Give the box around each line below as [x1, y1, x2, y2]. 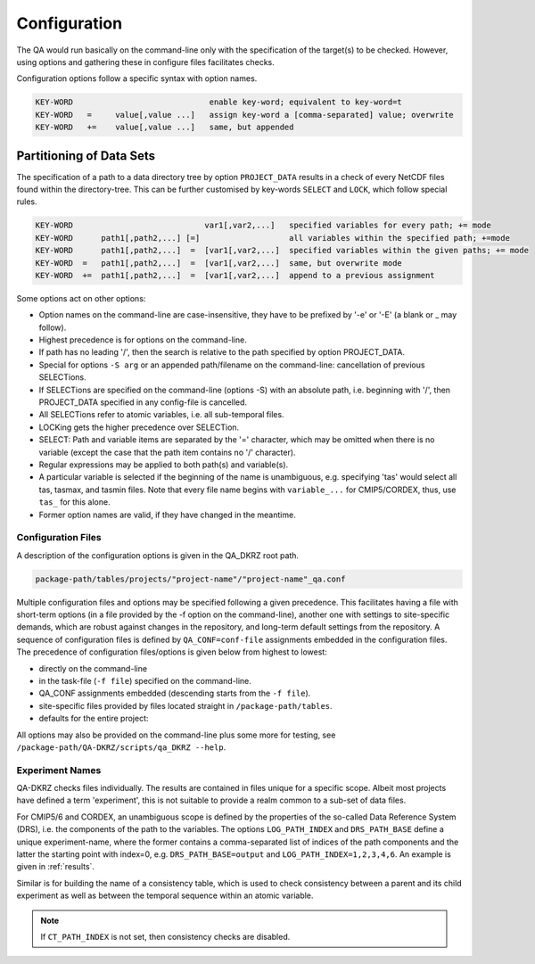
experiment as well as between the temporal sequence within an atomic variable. [16, 890, 314, 901]
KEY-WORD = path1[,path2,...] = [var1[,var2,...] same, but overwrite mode [35, 258, 403, 268]
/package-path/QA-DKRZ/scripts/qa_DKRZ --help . [16, 741, 226, 753]
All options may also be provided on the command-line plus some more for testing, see [16, 729, 336, 740]
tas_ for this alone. [38, 497, 111, 507]
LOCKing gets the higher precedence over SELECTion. [38, 422, 240, 433]
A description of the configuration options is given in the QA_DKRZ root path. [16, 549, 299, 561]
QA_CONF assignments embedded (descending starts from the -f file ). [38, 688, 311, 699]
